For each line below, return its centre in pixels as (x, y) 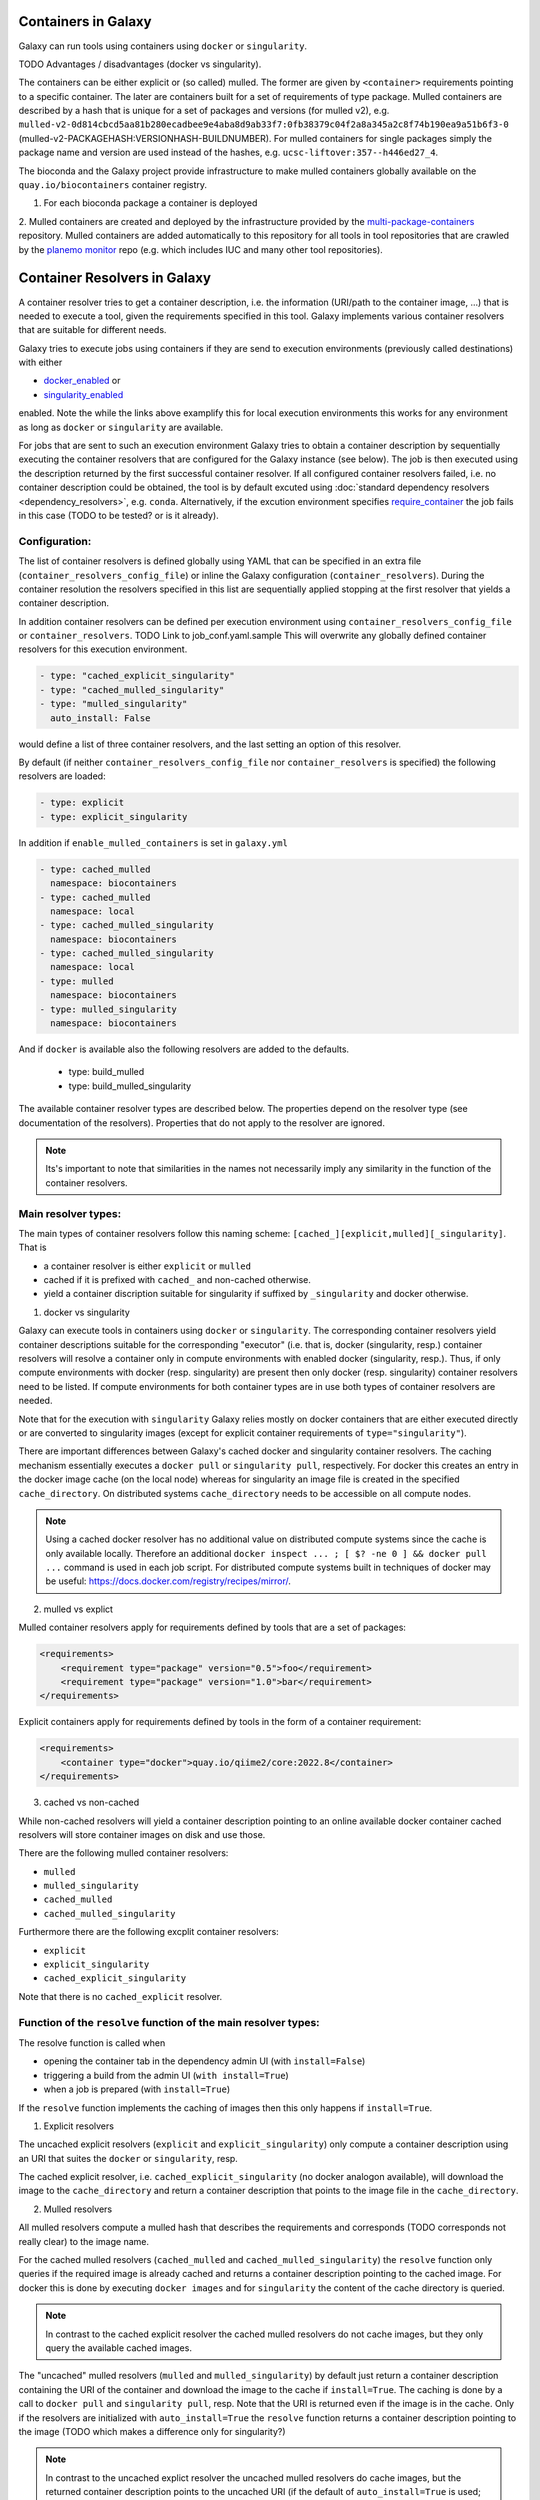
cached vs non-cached (91, 1802)
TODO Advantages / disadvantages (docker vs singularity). (140, 64)
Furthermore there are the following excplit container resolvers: (148, 1932)
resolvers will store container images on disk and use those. (142, 1834)
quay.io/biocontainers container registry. (113, 185)
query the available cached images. (118, 2348)
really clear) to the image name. (84, 2241)
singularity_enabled (83, 394)
